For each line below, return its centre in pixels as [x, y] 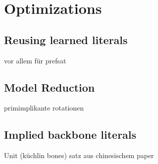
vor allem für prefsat [35, 60]
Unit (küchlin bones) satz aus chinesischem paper [79, 155]
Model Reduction [50, 87]
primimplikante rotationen [44, 108]
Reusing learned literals [66, 39]
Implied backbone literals [70, 135]
